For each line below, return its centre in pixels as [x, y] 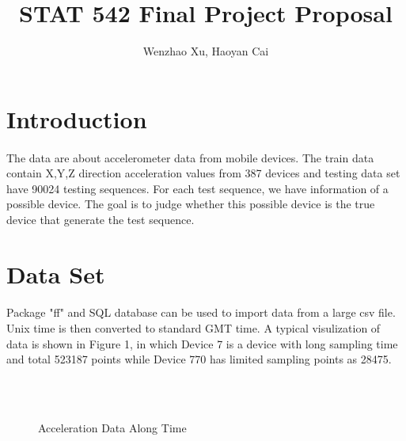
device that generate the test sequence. [101, 219]
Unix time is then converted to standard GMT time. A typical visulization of [194, 328]
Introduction [77, 118]
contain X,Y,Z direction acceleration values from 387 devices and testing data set [203, 173]
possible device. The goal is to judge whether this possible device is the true [191, 204]
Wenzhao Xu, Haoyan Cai [206, 51]
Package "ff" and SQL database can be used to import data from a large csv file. [201, 312]
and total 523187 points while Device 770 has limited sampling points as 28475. [199, 359]
